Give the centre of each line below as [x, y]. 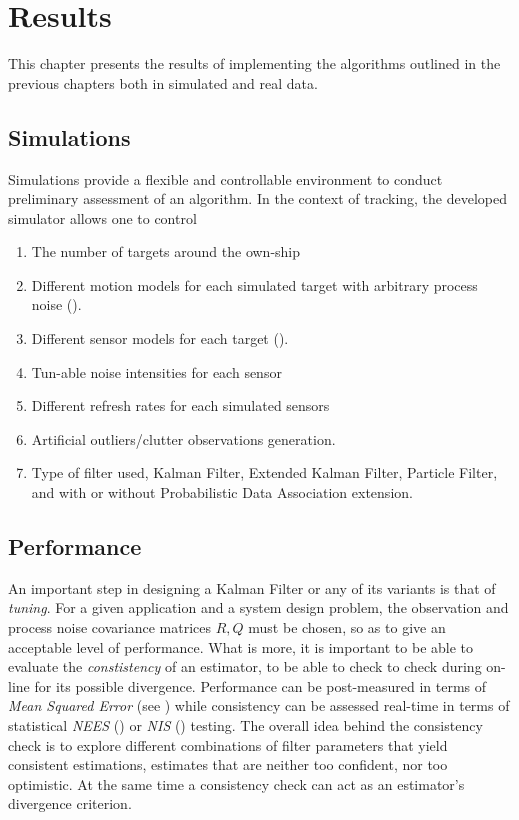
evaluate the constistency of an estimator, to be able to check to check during [245, 666]
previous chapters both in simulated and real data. [163, 82]
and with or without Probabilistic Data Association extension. [222, 492]
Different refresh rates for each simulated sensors [180, 405]
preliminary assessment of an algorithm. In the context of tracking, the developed [258, 198]
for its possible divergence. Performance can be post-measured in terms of [260, 685]
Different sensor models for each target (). [160, 338]
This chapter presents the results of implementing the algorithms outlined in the [254, 63]
